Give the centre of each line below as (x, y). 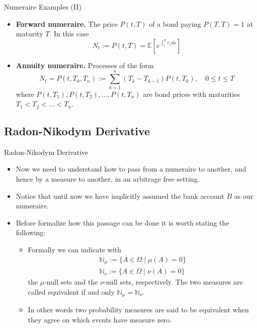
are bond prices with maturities (192, 94)
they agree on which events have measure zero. (100, 319)
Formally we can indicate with (74, 250)
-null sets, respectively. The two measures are (173, 282)
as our (244, 196)
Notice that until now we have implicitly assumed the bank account (120, 196)
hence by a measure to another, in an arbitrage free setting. (108, 179)
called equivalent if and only (71, 291)
